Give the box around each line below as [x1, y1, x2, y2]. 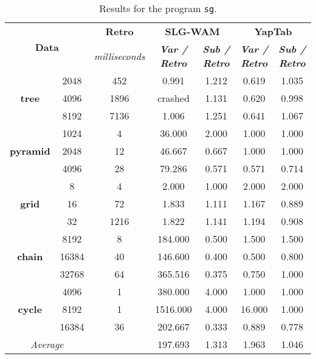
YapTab [254, 24, 292, 38]
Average [30, 337, 64, 351]
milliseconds [94, 49, 145, 63]
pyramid [10, 144, 50, 158]
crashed [157, 91, 190, 105]
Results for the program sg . [99, 1, 217, 15]
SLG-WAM [165, 24, 220, 38]
